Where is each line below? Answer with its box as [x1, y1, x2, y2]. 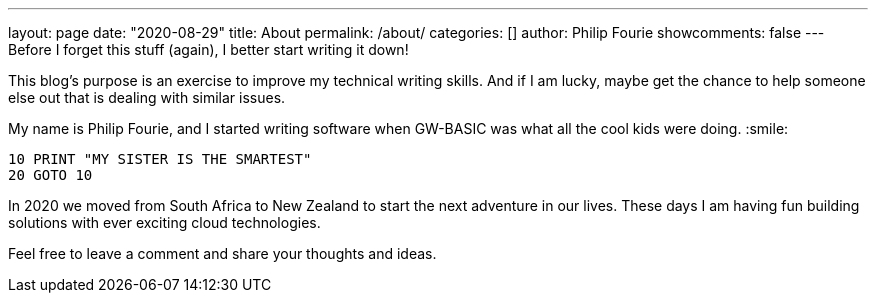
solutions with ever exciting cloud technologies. [8, 214, 321, 231]
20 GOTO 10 [8, 167, 93, 183]
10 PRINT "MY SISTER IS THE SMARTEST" [8, 151, 312, 167]
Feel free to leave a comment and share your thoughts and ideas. [8, 245, 437, 262]
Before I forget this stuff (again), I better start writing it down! [8, 41, 409, 58]
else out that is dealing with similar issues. [8, 89, 286, 106]
